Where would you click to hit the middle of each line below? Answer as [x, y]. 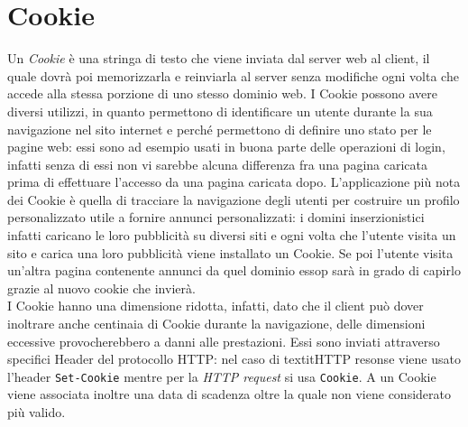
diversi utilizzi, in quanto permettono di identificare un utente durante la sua [220, 111]
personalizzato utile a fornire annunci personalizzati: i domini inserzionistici [216, 217]
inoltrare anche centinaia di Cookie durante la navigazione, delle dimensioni [216, 324]
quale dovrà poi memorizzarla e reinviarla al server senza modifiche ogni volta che [233, 75]
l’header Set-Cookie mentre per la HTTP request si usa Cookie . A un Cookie [222, 376]
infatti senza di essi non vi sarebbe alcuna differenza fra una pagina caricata [217, 164]
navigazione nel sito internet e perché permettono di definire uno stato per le [220, 129]
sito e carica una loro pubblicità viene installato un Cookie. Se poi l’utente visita [230, 252]
